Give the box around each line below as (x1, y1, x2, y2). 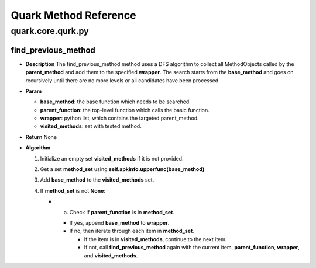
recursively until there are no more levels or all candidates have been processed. (25, 76, 220, 84)
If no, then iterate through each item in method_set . (69, 228, 194, 235)
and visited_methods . (84, 252, 138, 259)
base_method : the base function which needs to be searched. (40, 98, 191, 105)
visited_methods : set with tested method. (40, 123, 142, 130)
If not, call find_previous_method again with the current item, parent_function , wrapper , (84, 244, 300, 251)
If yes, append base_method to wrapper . (69, 219, 170, 226)
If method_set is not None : (40, 187, 105, 194)
